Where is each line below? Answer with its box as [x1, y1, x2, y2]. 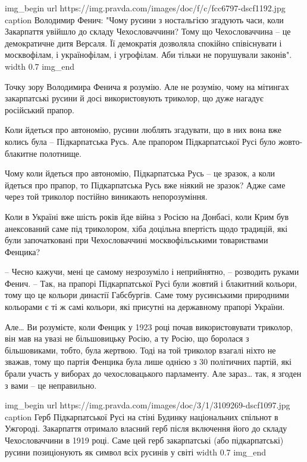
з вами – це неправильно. [5, 379, 97, 391]
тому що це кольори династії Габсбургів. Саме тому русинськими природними [5, 289, 289, 301]
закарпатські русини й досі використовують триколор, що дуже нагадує [5, 92, 264, 104]
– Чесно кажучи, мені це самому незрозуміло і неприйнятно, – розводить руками [5, 265, 299, 278]
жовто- [278, 135, 303, 147]
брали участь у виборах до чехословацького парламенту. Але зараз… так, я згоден [5, 367, 302, 380]
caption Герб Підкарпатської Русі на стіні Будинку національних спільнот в [5, 410, 278, 423]
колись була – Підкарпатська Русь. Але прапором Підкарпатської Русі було [5, 135, 276, 147]
